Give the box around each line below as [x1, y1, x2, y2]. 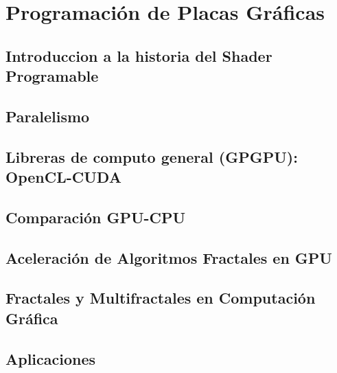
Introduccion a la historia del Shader [5, 45, 272, 66]
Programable [5, 65, 99, 87]
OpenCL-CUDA [5, 166, 121, 188]
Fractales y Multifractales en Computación [5, 287, 316, 308]
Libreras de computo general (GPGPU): [5, 146, 298, 167]
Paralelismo [5, 105, 90, 126]
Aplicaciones [5, 348, 96, 369]
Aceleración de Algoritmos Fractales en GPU [5, 247, 332, 268]
